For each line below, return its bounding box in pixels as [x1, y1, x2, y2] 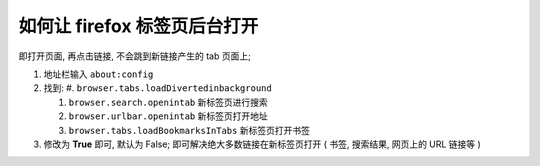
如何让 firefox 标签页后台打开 [18, 15, 259, 37]
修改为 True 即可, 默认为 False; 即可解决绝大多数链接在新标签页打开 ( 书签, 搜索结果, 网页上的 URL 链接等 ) [43, 138, 482, 150]
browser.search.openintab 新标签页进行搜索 [68, 96, 269, 108]
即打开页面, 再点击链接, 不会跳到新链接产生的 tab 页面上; [18, 50, 252, 62]
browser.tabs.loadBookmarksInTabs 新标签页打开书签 [68, 124, 310, 136]
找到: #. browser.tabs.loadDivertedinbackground [43, 82, 272, 94]
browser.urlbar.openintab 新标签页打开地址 [68, 110, 269, 122]
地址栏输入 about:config [43, 68, 154, 80]
